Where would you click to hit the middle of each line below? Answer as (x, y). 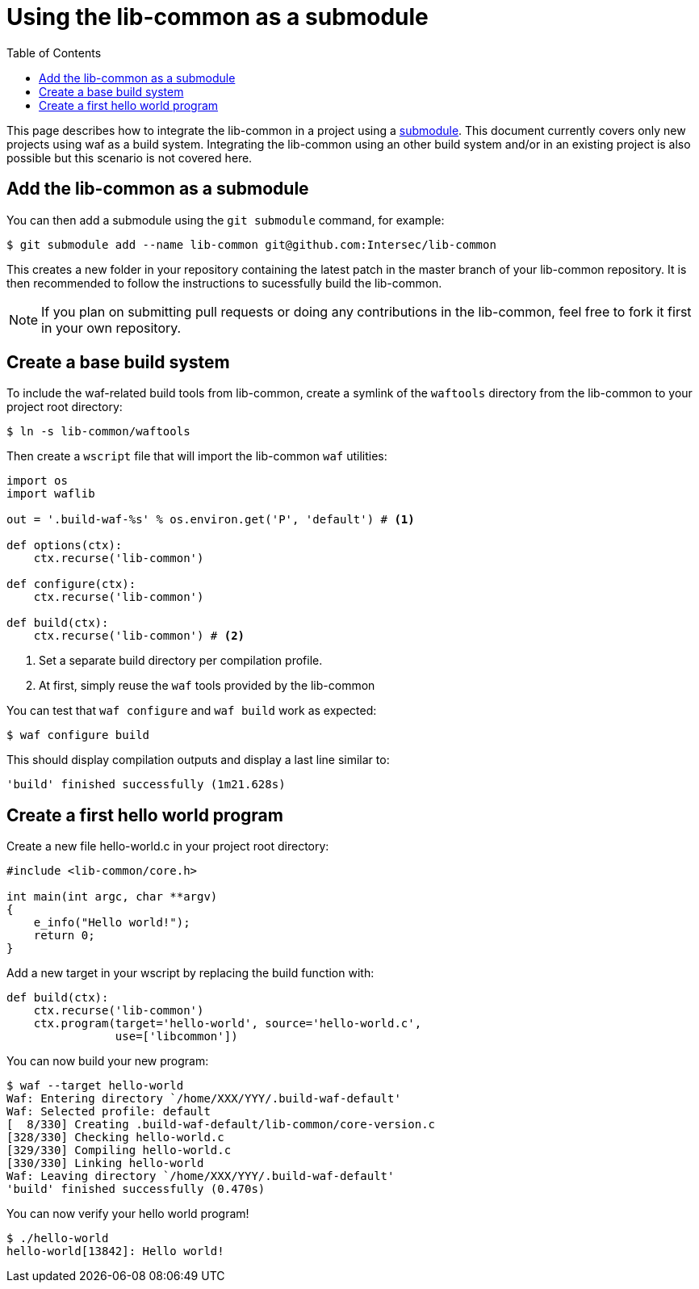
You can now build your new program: (108, 1061)
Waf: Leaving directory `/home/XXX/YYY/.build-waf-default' (201, 1176)
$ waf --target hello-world (95, 1086)
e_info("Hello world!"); (112, 923)
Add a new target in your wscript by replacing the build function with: (190, 973)
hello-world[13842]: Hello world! (115, 1251)
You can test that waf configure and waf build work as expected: (192, 711)
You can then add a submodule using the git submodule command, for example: (226, 220)
